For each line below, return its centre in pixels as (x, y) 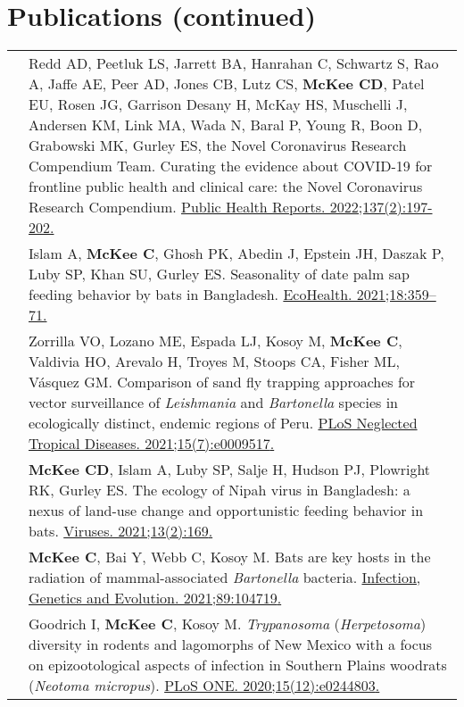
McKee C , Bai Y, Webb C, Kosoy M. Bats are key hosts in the (230, 557)
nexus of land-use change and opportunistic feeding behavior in (226, 511)
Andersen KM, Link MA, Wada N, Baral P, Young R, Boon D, (226, 125)
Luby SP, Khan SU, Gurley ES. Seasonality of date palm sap (219, 274)
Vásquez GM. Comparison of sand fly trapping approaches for (222, 382)
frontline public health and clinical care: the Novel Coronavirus (226, 187)
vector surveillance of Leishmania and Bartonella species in (213, 403)
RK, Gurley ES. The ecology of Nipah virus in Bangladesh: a (220, 490)
